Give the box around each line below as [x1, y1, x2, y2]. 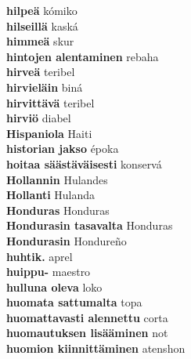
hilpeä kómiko [6, 2, 77, 18]
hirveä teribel [6, 63, 75, 80]
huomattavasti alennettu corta [6, 309, 168, 325]
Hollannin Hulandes [6, 171, 108, 187]
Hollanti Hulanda [6, 187, 95, 203]
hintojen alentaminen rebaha [6, 48, 159, 64]
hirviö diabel [6, 110, 71, 126]
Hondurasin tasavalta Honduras [6, 217, 173, 234]
